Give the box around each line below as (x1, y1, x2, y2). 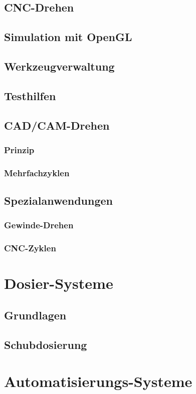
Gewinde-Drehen (4, 219, 74, 231)
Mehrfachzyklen (4, 166, 70, 179)
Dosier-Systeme (4, 273, 113, 293)
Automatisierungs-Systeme (4, 371, 192, 391)
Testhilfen (4, 88, 56, 103)
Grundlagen (4, 307, 67, 322)
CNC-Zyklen (4, 242, 56, 254)
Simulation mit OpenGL (4, 29, 132, 45)
